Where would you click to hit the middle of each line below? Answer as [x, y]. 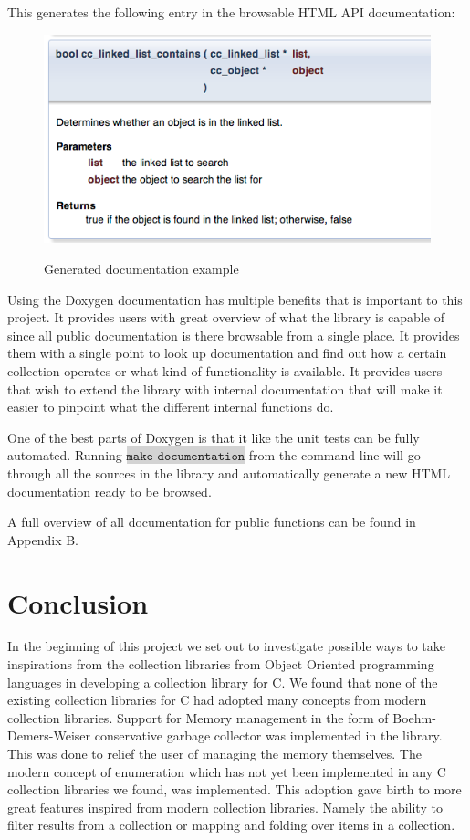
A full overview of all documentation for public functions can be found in [212, 522]
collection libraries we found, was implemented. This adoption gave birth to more [235, 789]
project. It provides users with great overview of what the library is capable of [226, 317]
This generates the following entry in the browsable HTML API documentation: [231, 12]
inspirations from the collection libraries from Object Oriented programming [221, 664]
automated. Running [65, 455]
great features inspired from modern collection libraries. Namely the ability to [225, 807]
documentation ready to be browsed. [110, 491]
